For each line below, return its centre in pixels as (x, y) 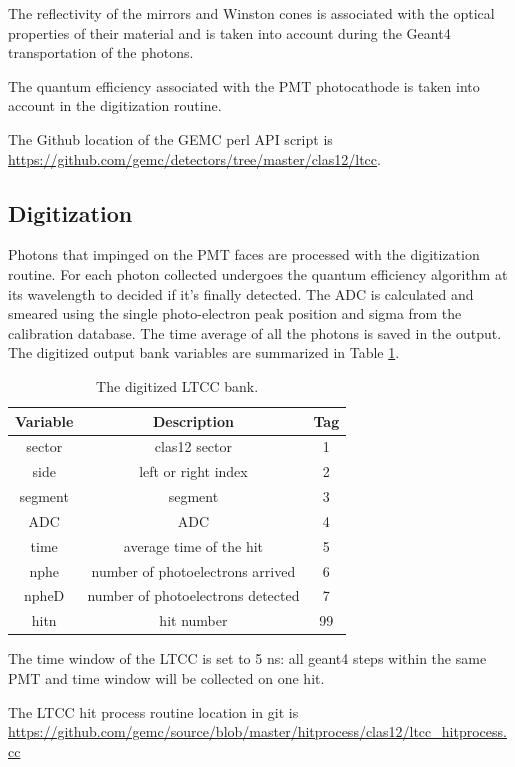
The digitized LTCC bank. (177, 385)
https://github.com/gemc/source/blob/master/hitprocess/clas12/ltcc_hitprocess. (257, 731)
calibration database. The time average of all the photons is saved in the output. (255, 332)
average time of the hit (193, 545)
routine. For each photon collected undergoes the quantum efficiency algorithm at (258, 273)
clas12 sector (193, 446)
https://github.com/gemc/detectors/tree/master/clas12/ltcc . (194, 158)
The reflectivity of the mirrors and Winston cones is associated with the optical (251, 13)
